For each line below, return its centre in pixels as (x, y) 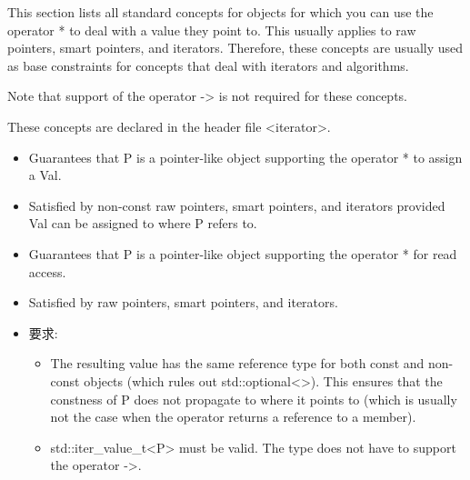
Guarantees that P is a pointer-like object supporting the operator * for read (243, 253)
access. (47, 271)
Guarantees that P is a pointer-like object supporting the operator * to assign (245, 157)
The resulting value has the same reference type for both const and (237, 363)
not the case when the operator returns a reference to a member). (233, 417)
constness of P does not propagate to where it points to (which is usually (254, 399)
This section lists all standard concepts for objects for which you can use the (220, 12)
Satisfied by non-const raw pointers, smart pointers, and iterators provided (237, 205)
